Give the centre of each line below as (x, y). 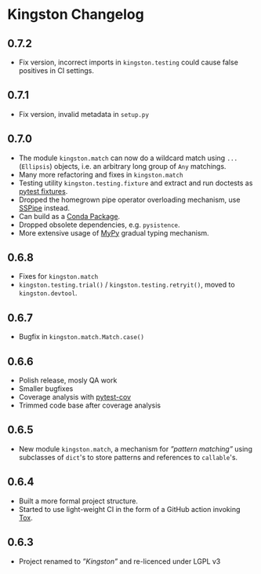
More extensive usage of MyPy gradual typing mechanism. (114, 232)
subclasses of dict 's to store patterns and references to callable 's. (128, 457)
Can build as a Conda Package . (69, 216)
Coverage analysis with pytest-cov (74, 397)
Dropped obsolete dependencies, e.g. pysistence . (100, 225)
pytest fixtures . (43, 191)
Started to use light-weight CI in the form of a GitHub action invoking (129, 509)
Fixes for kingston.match (58, 276)
